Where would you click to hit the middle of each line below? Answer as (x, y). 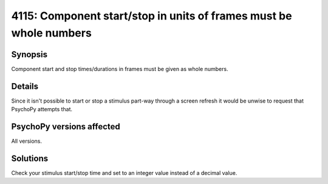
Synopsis (29, 54)
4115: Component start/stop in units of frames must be (152, 16)
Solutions (30, 158)
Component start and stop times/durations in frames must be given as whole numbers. (120, 69)
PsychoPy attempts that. (42, 109)
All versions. (27, 141)
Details (25, 86)
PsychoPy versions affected (66, 127)
